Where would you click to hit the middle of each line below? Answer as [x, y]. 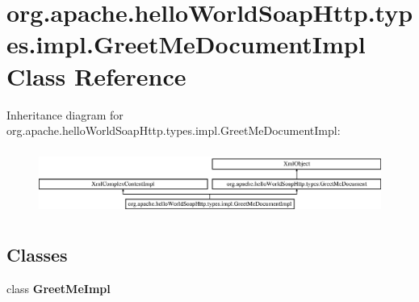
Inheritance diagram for [65, 114]
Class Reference [96, 75]
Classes [37, 254]
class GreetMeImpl [59, 288]
